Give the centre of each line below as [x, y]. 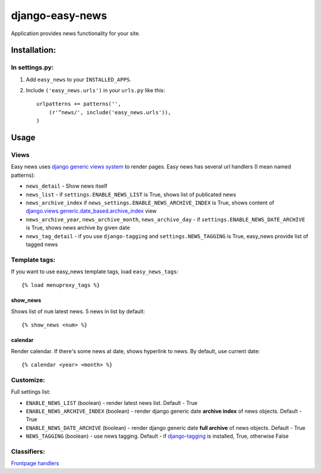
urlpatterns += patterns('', [79, 104]
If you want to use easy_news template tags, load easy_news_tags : [95, 272]
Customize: [28, 380]
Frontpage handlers [35, 463]
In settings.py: [32, 67]
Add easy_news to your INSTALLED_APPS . [78, 79]
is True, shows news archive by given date [78, 228]
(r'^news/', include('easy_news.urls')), [110, 112]
